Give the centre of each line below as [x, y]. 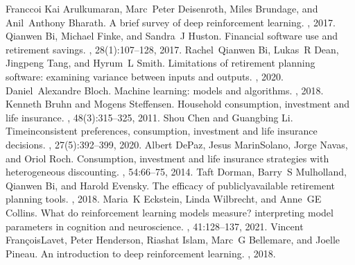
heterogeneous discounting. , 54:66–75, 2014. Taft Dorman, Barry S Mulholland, [176, 172]
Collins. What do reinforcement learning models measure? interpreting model [170, 212]
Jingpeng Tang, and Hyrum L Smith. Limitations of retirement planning [161, 63]
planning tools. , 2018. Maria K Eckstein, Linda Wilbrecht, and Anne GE [164, 199]
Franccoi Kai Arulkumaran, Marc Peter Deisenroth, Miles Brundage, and [162, 8]
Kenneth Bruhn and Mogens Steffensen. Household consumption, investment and [178, 104]
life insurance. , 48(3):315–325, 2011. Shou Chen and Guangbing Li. [149, 117]
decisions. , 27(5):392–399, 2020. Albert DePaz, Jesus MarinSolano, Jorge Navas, [177, 144]
